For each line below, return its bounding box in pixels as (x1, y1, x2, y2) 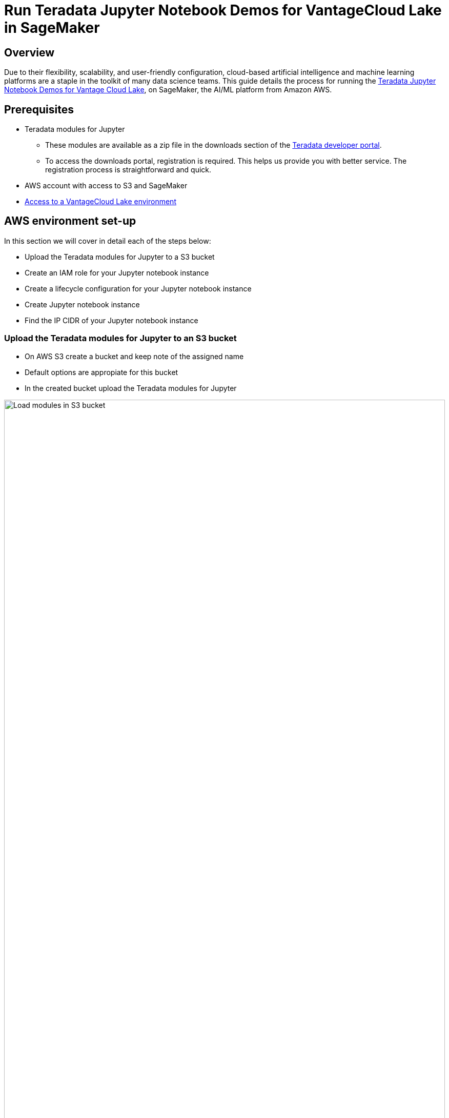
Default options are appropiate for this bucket (25, 367, 178, 377)
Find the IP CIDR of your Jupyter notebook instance (25, 316, 198, 325)
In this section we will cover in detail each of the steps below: (4, 236, 211, 245)
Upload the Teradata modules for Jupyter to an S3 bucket (4, 333, 237, 344)
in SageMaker (4, 19, 100, 36)
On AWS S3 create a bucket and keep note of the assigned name (25, 351, 244, 361)
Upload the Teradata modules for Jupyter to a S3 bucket (25, 252, 215, 261)
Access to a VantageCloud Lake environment (25, 197, 176, 206)
